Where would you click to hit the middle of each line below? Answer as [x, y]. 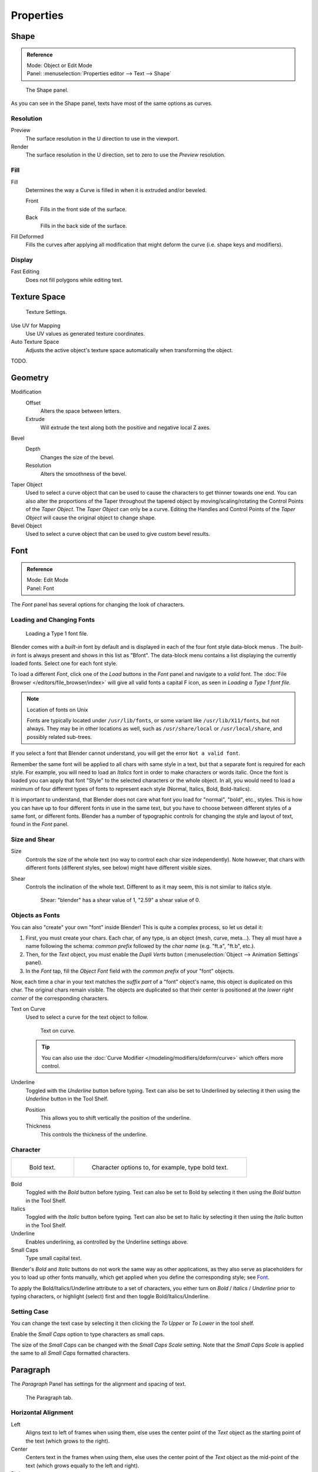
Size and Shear [33, 840]
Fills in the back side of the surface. [84, 226]
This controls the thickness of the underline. [94, 1134]
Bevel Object [26, 526]
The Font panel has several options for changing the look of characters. [98, 604]
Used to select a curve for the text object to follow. [87, 1017]
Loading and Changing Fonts [53, 619]
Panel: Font [40, 588]
